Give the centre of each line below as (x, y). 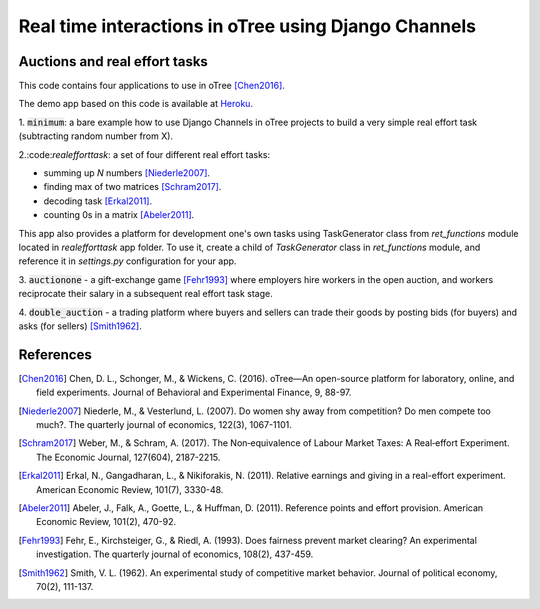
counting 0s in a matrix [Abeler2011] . (119, 215)
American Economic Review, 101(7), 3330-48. (130, 489)
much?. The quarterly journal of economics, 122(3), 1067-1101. (164, 424)
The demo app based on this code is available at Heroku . (136, 104)
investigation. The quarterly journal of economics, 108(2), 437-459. (175, 554)
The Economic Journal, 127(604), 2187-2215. (128, 457)
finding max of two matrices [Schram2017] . (132, 187)
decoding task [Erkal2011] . (98, 201)
